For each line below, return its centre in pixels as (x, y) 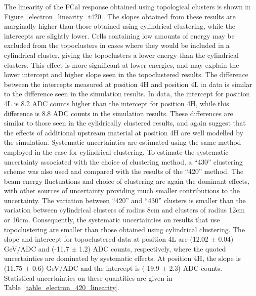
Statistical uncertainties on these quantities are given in (88, 277)
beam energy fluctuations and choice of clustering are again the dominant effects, (127, 181)
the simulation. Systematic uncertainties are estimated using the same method (123, 142)
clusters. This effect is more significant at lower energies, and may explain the (122, 64)
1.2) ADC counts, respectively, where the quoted (152, 248)
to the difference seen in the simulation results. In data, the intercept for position (127, 94)
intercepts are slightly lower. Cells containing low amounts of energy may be (119, 35)
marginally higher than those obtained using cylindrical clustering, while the (120, 26)
